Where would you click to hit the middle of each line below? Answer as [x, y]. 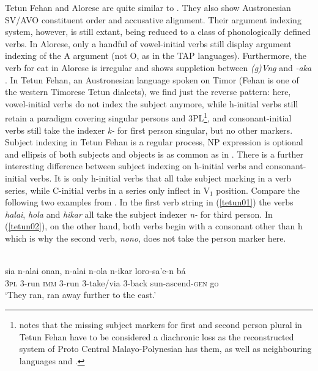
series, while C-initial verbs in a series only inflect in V [107, 190]
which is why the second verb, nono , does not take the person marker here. [146, 238]
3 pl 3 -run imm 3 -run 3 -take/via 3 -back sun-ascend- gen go [112, 282]
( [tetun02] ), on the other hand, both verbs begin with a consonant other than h [154, 226]
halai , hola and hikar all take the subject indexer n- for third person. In [139, 214]
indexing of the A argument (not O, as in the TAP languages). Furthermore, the [156, 55]
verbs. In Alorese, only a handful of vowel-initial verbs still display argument [148, 43]
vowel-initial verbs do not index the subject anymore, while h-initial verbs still [152, 103]
